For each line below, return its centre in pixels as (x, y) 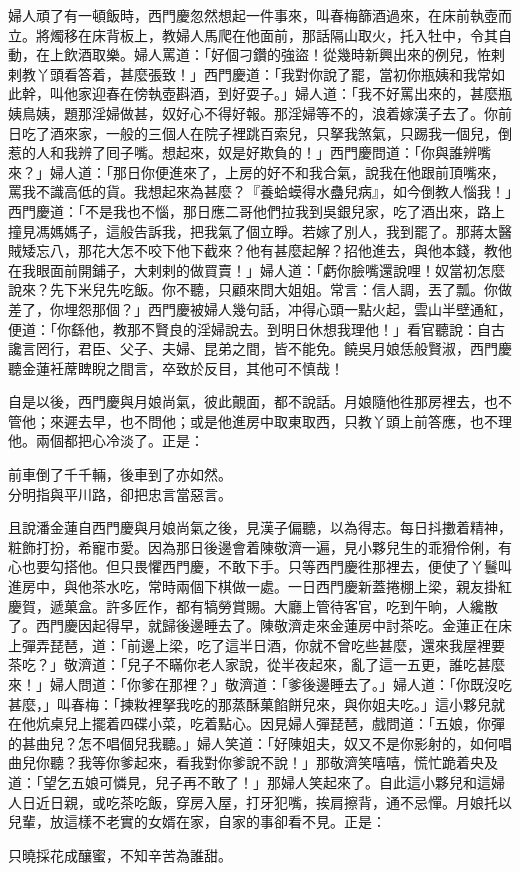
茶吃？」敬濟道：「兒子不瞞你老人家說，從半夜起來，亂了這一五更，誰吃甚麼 (256, 664)
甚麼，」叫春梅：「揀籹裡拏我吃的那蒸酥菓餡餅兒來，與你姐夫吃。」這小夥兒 (249, 703)
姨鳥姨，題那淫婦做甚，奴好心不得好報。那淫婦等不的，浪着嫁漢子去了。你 (253, 112)
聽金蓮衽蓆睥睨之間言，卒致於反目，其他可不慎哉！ (176, 367)
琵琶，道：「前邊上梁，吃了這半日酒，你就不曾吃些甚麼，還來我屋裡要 (277, 644)
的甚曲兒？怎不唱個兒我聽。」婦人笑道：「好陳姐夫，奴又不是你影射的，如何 (253, 742)
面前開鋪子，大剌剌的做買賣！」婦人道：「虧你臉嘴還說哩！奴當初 (263, 269)
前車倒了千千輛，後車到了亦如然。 (120, 474)
